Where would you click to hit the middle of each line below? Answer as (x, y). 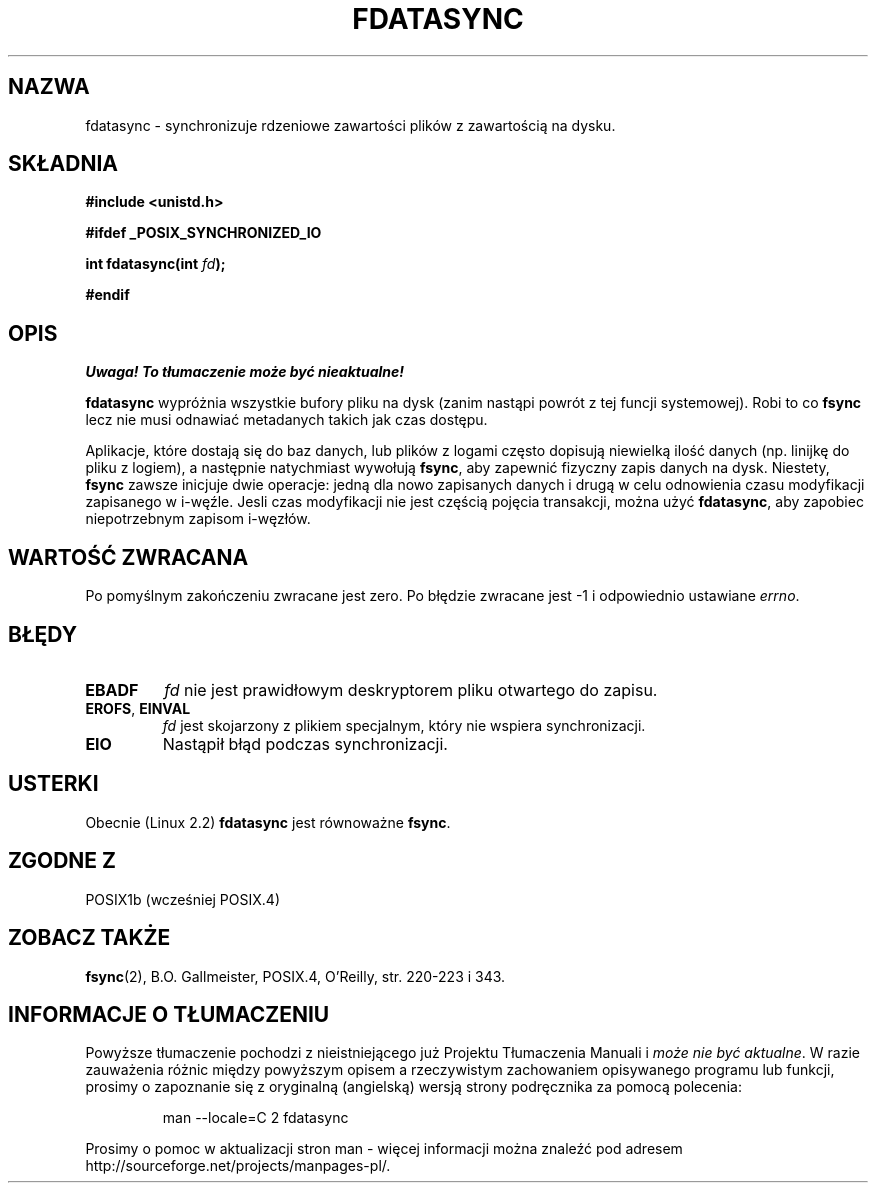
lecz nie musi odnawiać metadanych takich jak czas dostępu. (286, 420)
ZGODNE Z (62, 861)
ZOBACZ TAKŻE (89, 938)
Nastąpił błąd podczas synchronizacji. (305, 743)
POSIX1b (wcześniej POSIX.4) (182, 899)
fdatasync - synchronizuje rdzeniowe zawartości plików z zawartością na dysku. (350, 125)
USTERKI (53, 784)
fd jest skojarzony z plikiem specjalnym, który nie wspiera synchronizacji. (404, 725)
